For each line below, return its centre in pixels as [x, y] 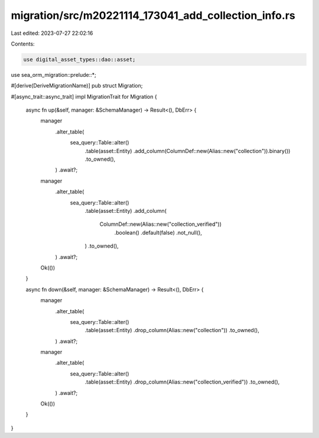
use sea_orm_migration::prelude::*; [54, 74]
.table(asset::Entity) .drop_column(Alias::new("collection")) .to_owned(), [172, 330]
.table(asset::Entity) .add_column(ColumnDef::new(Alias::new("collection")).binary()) [188, 151]
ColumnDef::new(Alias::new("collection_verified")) [160, 224]
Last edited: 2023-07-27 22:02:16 [52, 33]
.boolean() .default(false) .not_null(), [158, 232]
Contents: [23, 44]
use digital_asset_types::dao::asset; [79, 59]
